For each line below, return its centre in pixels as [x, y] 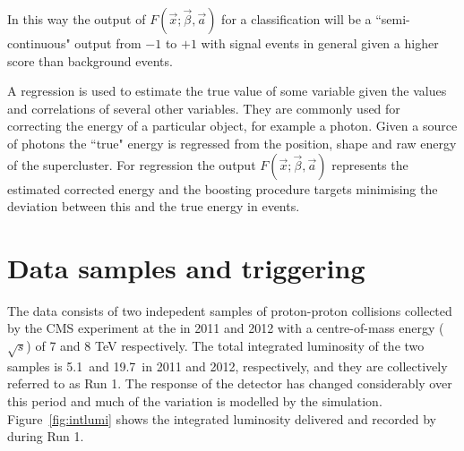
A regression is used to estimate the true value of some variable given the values [227, 91]
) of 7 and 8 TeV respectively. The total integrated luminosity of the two [225, 346]
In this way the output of [77, 19]
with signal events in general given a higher [320, 43]
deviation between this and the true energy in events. [154, 206]
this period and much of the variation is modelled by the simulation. [195, 401]
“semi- [393, 19]
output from [108, 43]
